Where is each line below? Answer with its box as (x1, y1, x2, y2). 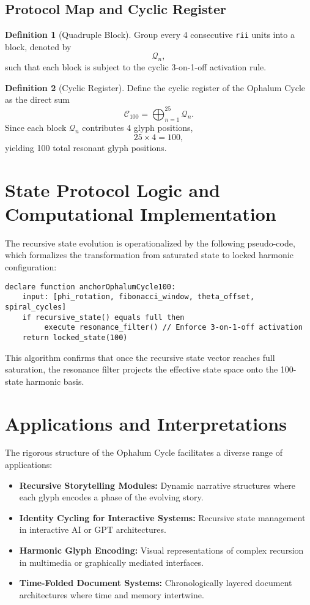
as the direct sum (5, 93, 70, 106)
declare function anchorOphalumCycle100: (5, 282, 176, 291)
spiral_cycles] (5, 302, 67, 311)
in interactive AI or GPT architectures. (19, 523, 166, 536)
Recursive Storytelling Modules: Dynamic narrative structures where (19, 478, 296, 491)
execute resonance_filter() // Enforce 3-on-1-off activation (44, 323, 303, 332)
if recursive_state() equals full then (22, 313, 185, 322)
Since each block (5, 121, 67, 134)
